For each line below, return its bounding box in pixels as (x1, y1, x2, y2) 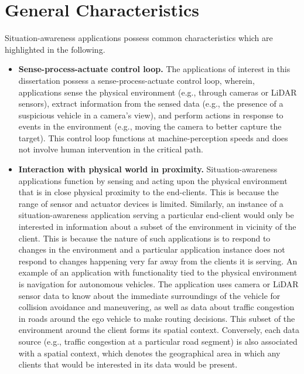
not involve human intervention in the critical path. (18, 143, 203, 155)
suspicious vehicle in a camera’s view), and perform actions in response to (18, 108, 283, 121)
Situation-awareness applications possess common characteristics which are (5, 32, 273, 44)
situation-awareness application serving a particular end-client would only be (18, 209, 294, 221)
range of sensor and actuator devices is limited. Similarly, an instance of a (18, 197, 283, 209)
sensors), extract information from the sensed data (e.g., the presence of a (18, 97, 283, 110)
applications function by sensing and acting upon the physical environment (18, 174, 288, 186)
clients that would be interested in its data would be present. (18, 358, 238, 370)
